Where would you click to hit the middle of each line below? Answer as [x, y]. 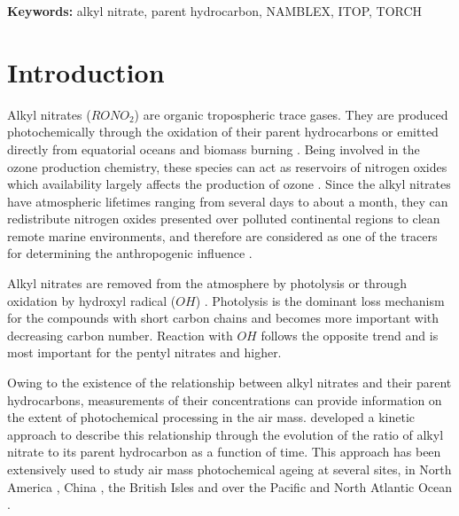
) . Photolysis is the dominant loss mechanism [320, 300]
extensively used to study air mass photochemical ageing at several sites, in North [229, 469]
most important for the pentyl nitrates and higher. [144, 352]
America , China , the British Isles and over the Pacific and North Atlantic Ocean [230, 486]
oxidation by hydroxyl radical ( [92, 300]
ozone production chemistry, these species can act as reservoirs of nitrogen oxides [227, 166]
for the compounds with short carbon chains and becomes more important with [223, 318]
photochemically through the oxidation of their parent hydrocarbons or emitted [223, 132]
